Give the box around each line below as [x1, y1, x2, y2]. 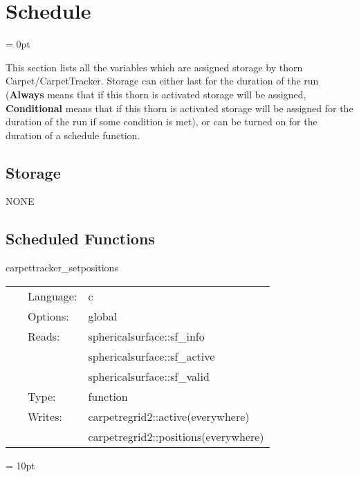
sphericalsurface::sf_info [88, 327, 205, 344]
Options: [28, 307, 69, 324]
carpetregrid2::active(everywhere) [88, 408, 250, 424]
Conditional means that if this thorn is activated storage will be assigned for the [6, 100, 353, 115]
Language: [28, 287, 77, 304]
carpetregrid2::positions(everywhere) [88, 428, 264, 444]
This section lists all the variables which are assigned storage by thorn [6, 60, 303, 74]
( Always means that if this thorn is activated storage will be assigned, [6, 87, 306, 101]
